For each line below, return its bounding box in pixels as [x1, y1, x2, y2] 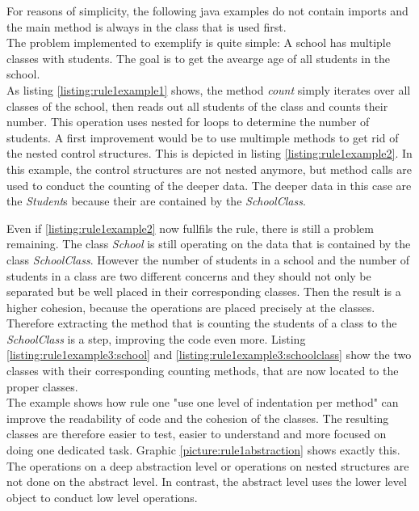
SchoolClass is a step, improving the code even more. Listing [6, 330, 306, 347]
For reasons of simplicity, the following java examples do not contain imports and [6, 2, 409, 19]
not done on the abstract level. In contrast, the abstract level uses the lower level [6, 473, 407, 490]
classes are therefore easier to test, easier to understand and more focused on [6, 425, 387, 442]
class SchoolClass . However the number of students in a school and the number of [6, 251, 410, 268]
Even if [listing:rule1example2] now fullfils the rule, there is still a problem [6, 219, 374, 236]
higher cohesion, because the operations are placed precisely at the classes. [6, 298, 375, 315]
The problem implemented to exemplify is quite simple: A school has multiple [6, 34, 391, 51]
